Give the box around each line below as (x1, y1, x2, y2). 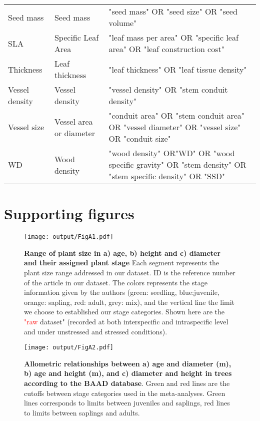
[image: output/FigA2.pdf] (24, 344, 113, 351)
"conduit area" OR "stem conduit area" (108, 110, 244, 121)
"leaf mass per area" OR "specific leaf (108, 32, 238, 43)
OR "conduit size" (108, 133, 171, 144)
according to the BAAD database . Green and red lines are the (24, 377, 230, 388)
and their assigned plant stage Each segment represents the (24, 257, 219, 268)
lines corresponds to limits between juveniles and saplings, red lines (24, 397, 230, 408)
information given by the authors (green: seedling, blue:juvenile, (24, 287, 219, 297)
